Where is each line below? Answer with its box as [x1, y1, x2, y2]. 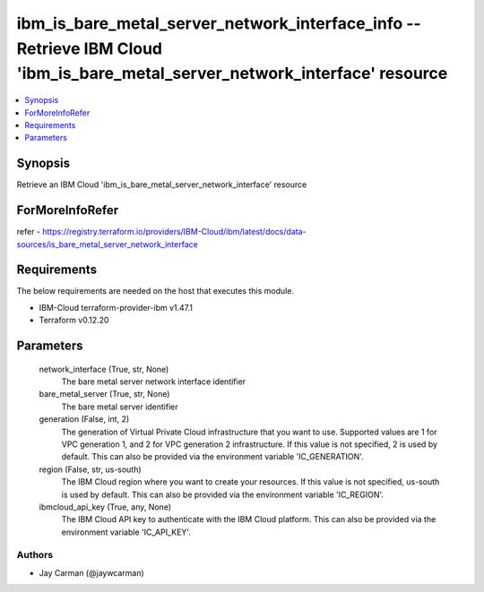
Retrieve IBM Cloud [16, 39, 163, 58]
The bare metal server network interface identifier [61, 376, 246, 387]
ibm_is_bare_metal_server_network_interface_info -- [16, 13, 421, 33]
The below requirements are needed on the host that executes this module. [16, 286, 295, 296]
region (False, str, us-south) [39, 464, 143, 475]
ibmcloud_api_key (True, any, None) [39, 502, 172, 512]
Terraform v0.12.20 [39, 314, 109, 326]
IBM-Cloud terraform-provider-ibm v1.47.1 [39, 302, 193, 313]
